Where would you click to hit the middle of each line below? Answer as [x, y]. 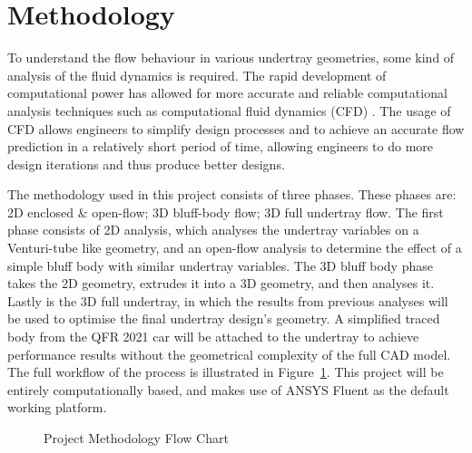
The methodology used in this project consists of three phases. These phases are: [232, 194]
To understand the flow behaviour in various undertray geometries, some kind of [231, 58]
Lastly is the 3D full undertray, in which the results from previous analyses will [228, 300]
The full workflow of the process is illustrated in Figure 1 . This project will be [226, 372]
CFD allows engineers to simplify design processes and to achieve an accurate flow [236, 128]
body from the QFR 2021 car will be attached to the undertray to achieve [213, 337]
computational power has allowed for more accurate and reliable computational [227, 93]
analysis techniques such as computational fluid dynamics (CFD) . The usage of [229, 110]
